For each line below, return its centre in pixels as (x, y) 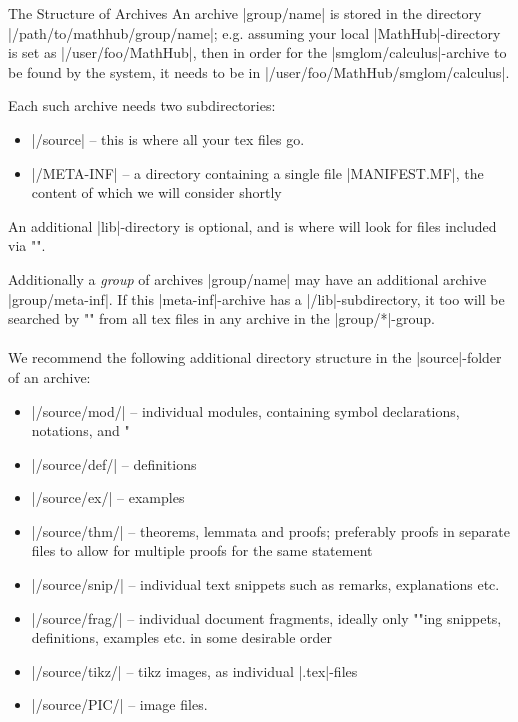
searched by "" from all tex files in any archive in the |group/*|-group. (221, 318)
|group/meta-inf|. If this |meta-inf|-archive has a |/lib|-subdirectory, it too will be (256, 298)
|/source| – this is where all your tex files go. (168, 138)
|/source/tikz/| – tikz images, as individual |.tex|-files (194, 670)
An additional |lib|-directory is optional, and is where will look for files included (252, 225)
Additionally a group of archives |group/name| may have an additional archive (247, 278)
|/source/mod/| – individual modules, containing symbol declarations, (245, 410)
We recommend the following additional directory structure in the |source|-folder (255, 357)
